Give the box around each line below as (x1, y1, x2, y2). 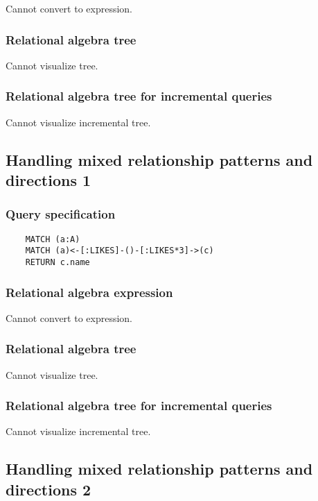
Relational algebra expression (6, 283, 173, 300)
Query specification (6, 205, 116, 223)
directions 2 (6, 478, 91, 500)
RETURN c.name (25, 257, 90, 267)
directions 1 (6, 169, 91, 190)
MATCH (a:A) (25, 234, 80, 244)
